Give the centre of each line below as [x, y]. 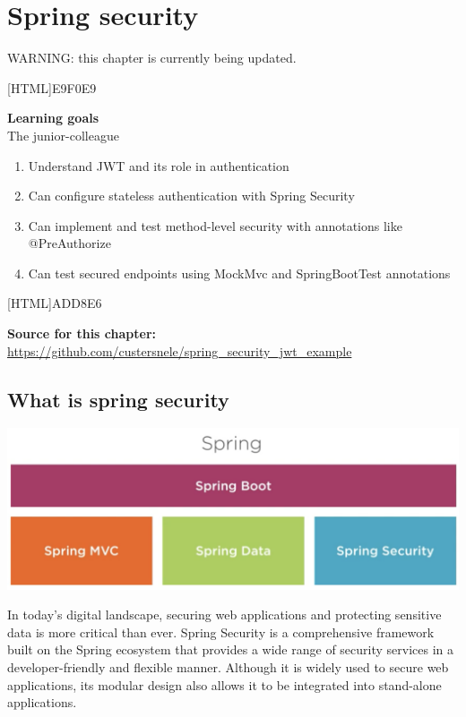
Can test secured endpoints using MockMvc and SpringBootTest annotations [239, 273]
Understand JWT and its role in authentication [159, 165]
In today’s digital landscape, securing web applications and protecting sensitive [224, 615]
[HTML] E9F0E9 [52, 87]
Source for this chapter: [82, 333]
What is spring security [118, 399]
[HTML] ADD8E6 [55, 303]
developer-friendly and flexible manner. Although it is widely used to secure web [228, 666]
